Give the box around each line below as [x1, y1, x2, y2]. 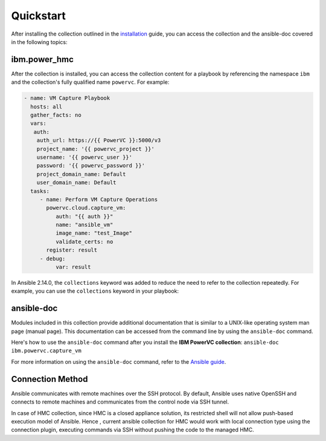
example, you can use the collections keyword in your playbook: [11, 287, 179, 295]
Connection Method [11, 374, 88, 384]
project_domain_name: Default [36, 171, 126, 177]
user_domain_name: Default [36, 179, 117, 186]
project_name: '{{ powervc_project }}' [36, 145, 155, 152]
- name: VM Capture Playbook [24, 95, 110, 102]
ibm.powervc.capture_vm [11, 347, 81, 354]
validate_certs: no [55, 238, 113, 245]
